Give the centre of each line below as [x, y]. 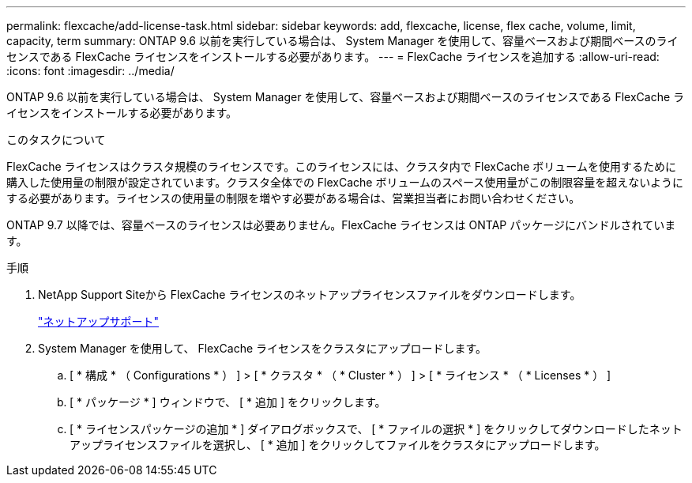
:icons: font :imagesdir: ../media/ [90, 71]
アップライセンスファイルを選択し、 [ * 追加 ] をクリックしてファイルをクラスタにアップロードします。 [338, 445]
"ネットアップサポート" [99, 321]
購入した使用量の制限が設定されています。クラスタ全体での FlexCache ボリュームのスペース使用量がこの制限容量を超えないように [345, 182]
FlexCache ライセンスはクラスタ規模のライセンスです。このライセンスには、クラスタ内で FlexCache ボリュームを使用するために [341, 166]
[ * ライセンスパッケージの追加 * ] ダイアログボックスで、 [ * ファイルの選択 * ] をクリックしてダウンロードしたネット [376, 429]
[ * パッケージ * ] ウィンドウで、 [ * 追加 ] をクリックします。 [228, 402]
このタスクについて [56, 140]
